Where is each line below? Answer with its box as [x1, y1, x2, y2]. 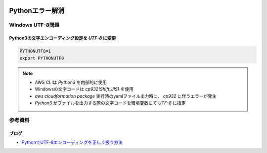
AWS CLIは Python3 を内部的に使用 [35, 79, 107, 85]
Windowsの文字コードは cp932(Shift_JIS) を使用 [35, 86, 133, 92]
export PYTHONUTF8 [19, 55, 64, 61]
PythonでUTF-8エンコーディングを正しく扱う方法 [21, 139, 123, 145]
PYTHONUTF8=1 [19, 48, 51, 54]
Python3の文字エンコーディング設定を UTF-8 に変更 [9, 35, 116, 41]
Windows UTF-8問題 [9, 22, 60, 29]
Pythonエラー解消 [9, 6, 65, 15]
